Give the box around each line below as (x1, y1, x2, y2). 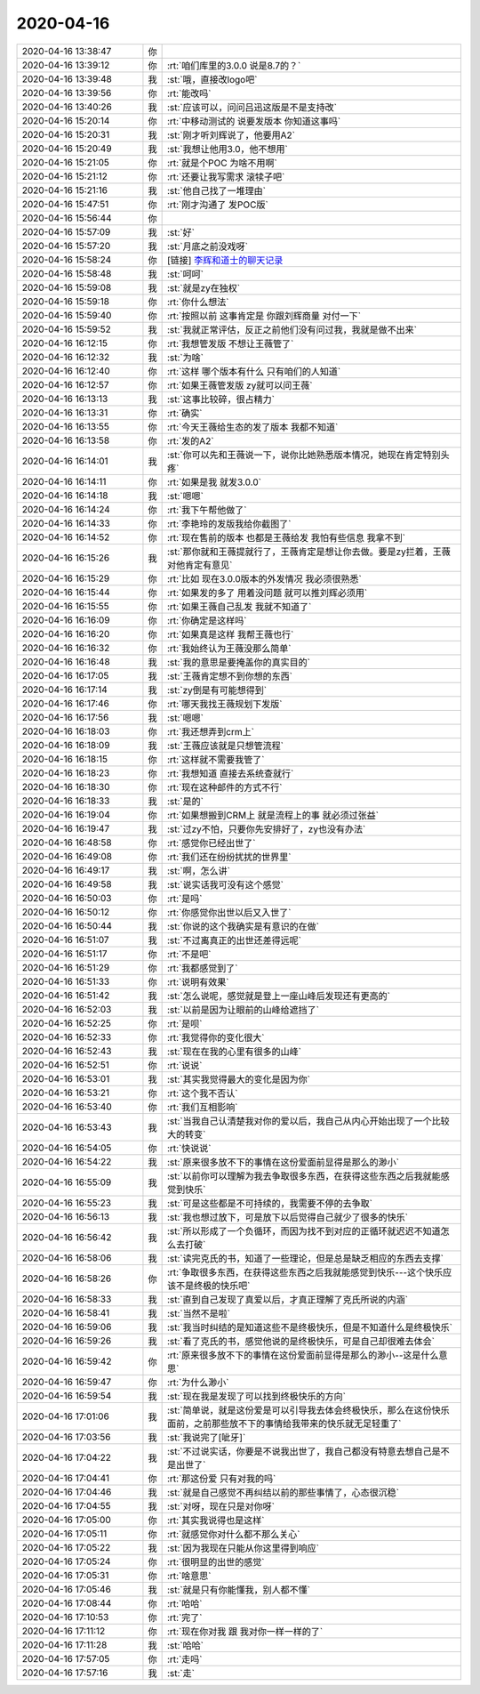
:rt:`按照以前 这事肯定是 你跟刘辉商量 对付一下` (166, 310, 362, 322)
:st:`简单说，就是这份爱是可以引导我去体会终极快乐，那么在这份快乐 (166, 1404, 451, 1416)
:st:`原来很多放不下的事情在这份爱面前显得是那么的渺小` (166, 1156, 400, 1168)
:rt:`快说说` (166, 1141, 212, 1154)
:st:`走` (166, 1666, 196, 1679)
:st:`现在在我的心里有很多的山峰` (166, 1045, 302, 1058)
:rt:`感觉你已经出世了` (166, 836, 257, 849)
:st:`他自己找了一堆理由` (166, 184, 267, 197)
